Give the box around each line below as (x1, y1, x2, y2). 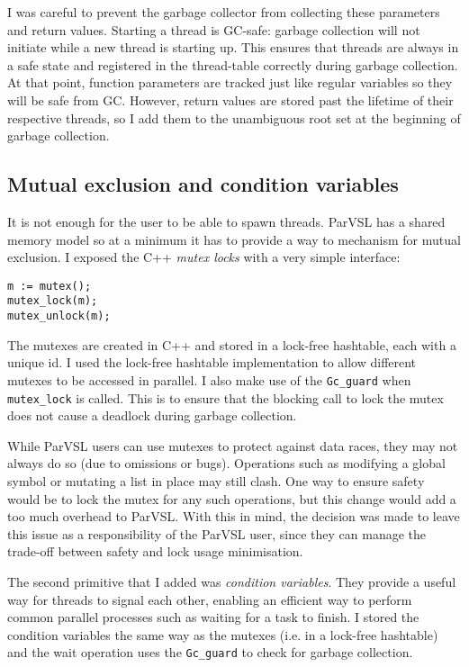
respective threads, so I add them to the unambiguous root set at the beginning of (7, 108, 461, 127)
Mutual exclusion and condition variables (7, 170, 399, 198)
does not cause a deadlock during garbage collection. (7, 406, 297, 425)
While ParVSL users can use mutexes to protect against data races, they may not (7, 436, 458, 455)
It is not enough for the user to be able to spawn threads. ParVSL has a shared (7, 212, 446, 230)
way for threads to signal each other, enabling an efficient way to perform (7, 590, 412, 608)
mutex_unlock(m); (7, 310, 111, 323)
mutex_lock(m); (7, 294, 98, 308)
